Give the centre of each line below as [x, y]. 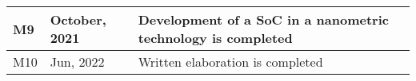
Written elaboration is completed [230, 62]
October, [78, 19]
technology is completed [215, 38]
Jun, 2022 [77, 62]
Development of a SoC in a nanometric [263, 19]
